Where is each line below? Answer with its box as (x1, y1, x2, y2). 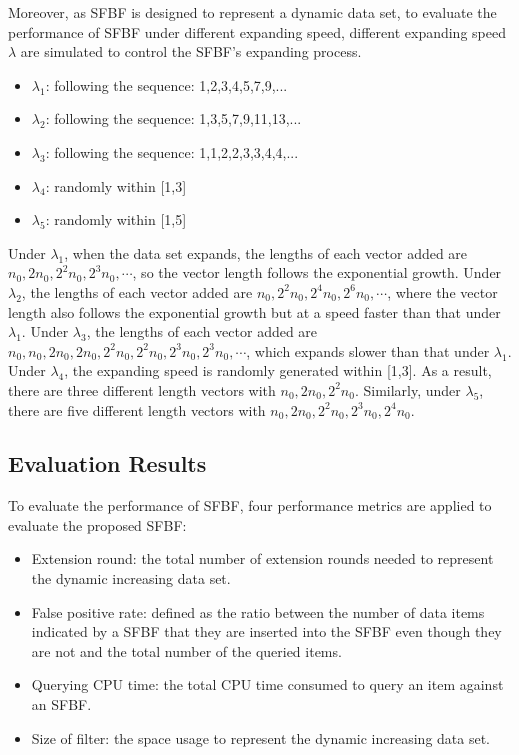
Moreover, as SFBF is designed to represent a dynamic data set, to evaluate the (8, 2, 497, 22)
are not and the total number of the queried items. (31, 640, 342, 661)
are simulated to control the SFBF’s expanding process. (20, 41, 362, 62)
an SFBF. (31, 694, 92, 715)
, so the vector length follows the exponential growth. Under (132, 262, 502, 283)
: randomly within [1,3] (45, 175, 187, 196)
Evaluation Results (8, 448, 207, 479)
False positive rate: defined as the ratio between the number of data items (31, 601, 485, 622)
